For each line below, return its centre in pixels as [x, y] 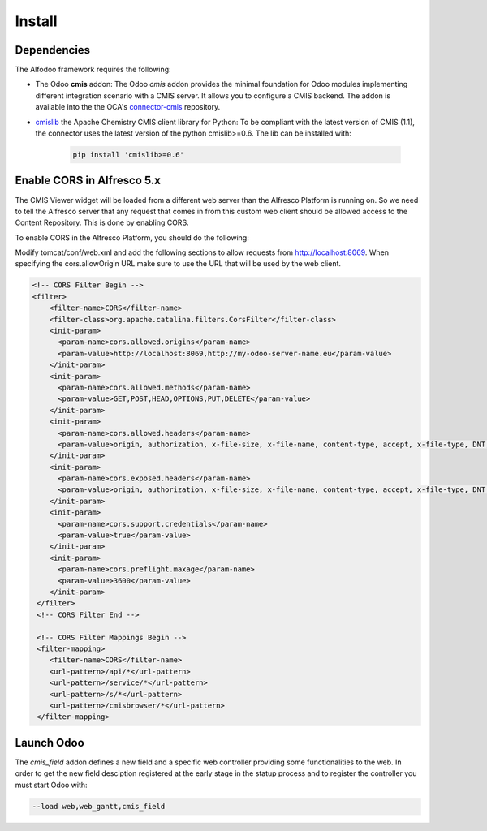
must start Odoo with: [52, 785]
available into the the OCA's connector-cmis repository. [128, 107]
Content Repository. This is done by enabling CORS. [102, 222]
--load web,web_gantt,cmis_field [99, 806]
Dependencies [53, 50]
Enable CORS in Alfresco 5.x [88, 181]
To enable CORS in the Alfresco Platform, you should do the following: [132, 237]
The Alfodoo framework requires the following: [93, 70]
